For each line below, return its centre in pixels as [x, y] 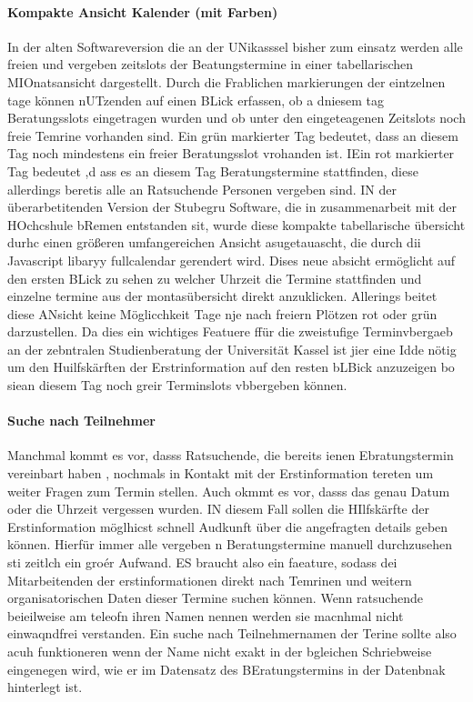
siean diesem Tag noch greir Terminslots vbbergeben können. [177, 385]
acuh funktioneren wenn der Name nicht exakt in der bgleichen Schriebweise [220, 651]
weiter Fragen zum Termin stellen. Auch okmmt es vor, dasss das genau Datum [229, 491]
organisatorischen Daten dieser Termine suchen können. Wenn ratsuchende [215, 598]
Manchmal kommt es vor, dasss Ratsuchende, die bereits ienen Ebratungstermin [231, 455]
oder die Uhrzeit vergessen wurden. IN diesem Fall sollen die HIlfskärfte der [218, 509]
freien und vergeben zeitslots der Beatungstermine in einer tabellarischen [211, 64]
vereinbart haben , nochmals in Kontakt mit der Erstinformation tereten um [221, 473]
